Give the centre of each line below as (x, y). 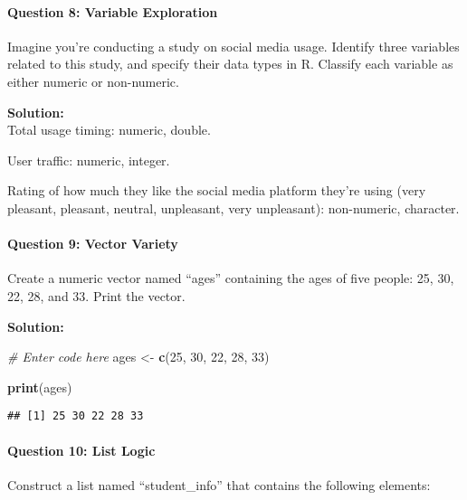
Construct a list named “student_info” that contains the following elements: (219, 484)
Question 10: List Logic (81, 450)
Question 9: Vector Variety (93, 244)
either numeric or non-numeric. (93, 81)
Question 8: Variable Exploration (113, 11)
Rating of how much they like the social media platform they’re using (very (217, 190)
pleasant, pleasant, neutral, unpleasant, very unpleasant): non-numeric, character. (233, 208)
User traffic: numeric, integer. (89, 160)
